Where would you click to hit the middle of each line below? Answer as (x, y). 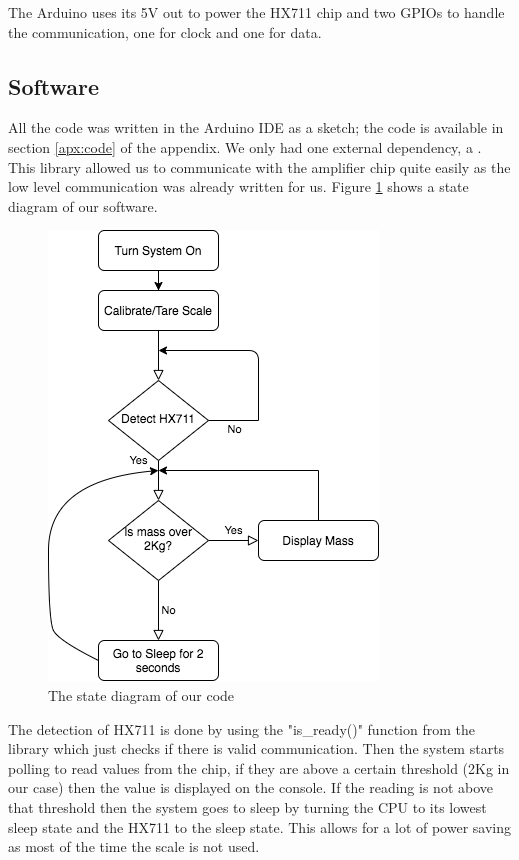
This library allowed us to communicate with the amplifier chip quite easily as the (259, 166)
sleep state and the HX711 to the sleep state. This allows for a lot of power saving (259, 826)
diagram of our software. (83, 205)
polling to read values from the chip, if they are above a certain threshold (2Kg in (259, 767)
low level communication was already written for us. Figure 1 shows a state (238, 186)
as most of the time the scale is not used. (134, 846)
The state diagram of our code (141, 694)
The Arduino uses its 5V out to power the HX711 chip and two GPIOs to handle (256, 12)
